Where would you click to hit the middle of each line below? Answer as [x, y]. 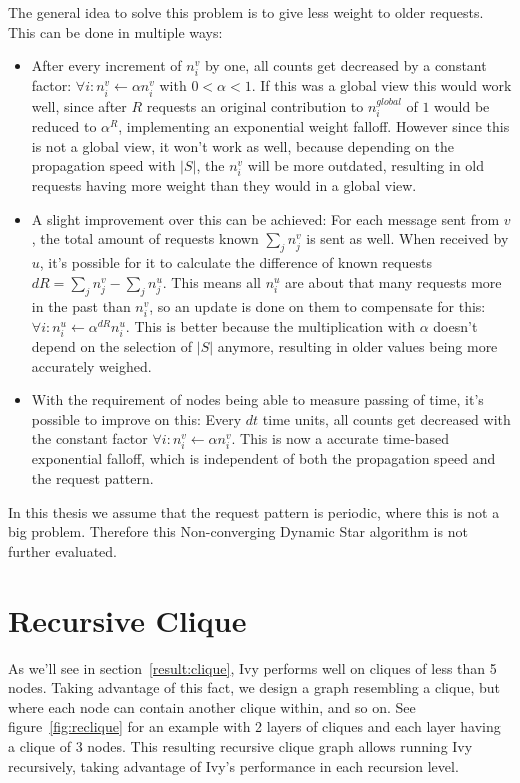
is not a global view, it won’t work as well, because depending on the [242, 145]
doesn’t [455, 325]
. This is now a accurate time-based [340, 438]
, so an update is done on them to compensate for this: [317, 305]
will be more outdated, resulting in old [366, 165]
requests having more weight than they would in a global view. [224, 185]
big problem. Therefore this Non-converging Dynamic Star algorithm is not [238, 531]
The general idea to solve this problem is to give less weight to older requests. [246, 12]
